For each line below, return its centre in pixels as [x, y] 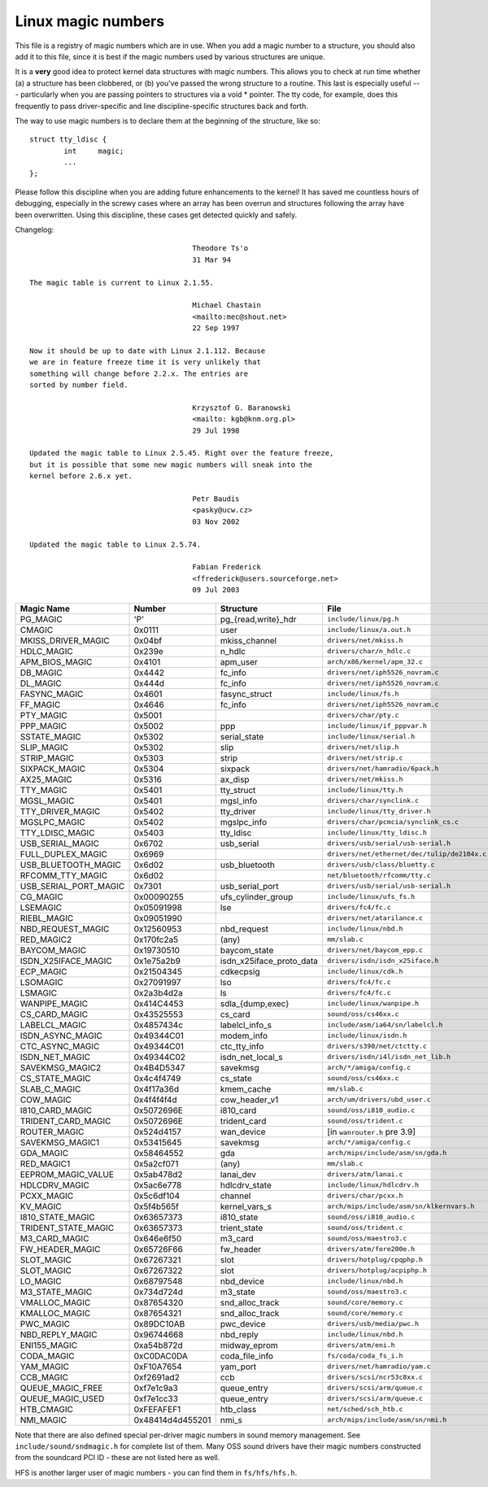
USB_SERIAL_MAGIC [59, 844]
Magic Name [45, 608]
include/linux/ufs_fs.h [370, 897]
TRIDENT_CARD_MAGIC [65, 1121]
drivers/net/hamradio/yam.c [379, 1367]
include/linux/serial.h [370, 737]
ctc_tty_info [242, 1046]
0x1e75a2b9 [157, 961]
